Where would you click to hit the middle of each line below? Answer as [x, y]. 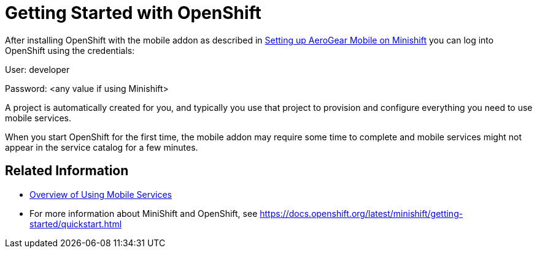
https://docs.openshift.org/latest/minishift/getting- [361, 213]
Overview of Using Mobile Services [101, 194]
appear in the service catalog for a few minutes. [102, 147]
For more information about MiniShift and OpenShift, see [144, 213]
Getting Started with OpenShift [133, 13]
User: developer [37, 69]
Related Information [67, 171]
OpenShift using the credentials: [70, 50]
